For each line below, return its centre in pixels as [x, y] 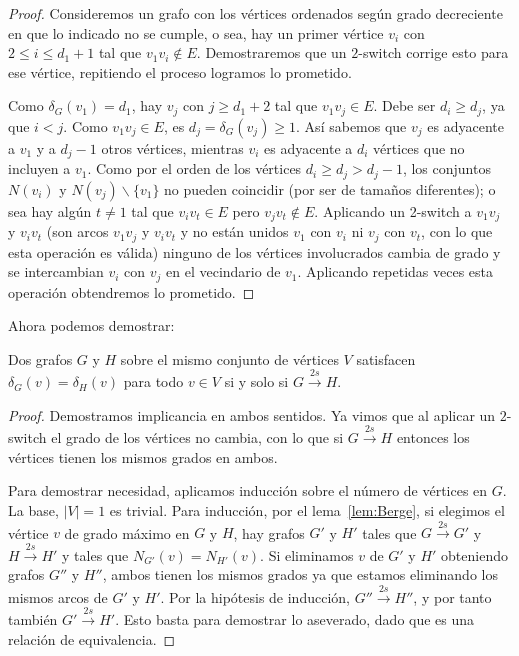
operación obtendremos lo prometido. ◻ [131, 291]
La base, [33, 510]
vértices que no [419, 147]
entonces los [433, 437]
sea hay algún [50, 210]
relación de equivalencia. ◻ [92, 638]
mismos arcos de [58, 596]
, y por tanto [452, 596]
